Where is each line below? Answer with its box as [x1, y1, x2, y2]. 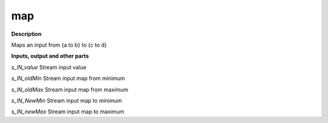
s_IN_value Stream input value [11, 64, 87, 71]
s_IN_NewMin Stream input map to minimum [11, 97, 123, 104]
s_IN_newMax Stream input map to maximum [11, 108, 125, 115]
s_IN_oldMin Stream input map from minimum [11, 75, 126, 82]
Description [11, 30, 42, 38]
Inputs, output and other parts [11, 52, 89, 60]
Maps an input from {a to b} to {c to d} [11, 41, 108, 48]
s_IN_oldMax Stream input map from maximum [11, 85, 129, 93]
